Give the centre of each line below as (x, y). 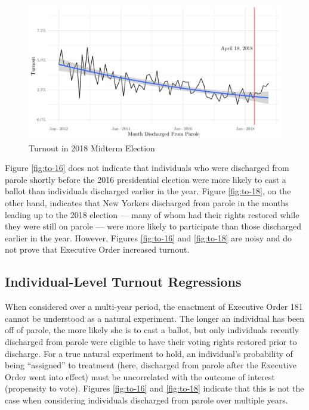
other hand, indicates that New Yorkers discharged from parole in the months (147, 203)
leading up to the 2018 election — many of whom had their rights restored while (152, 214)
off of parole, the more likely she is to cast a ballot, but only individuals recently (152, 330)
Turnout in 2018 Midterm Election (92, 147)
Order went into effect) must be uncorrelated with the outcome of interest (140, 376)
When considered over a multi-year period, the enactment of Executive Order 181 (154, 307)
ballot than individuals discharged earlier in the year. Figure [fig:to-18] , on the (148, 191)
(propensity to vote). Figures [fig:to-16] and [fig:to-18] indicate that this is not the (154, 388)
